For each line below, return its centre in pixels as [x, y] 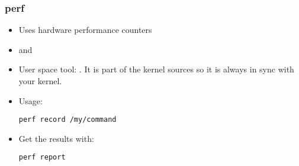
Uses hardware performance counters [85, 30]
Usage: [30, 100]
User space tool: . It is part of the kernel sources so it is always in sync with [156, 69]
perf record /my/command [67, 120]
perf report [42, 157]
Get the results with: [56, 138]
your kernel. [40, 81]
